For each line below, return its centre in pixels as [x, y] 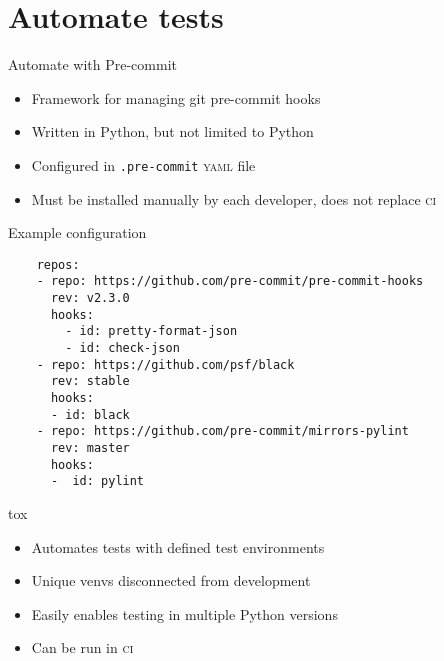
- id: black [90, 414]
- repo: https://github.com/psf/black [165, 364]
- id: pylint [97, 481]
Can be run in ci [82, 647]
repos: [58, 264]
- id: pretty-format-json [151, 331]
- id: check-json [122, 348]
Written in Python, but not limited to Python [172, 131]
